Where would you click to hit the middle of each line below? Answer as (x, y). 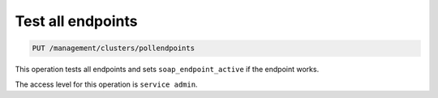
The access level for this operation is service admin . (106, 84)
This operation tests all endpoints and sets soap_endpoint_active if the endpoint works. (167, 70)
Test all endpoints (76, 21)
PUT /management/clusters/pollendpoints (113, 48)
